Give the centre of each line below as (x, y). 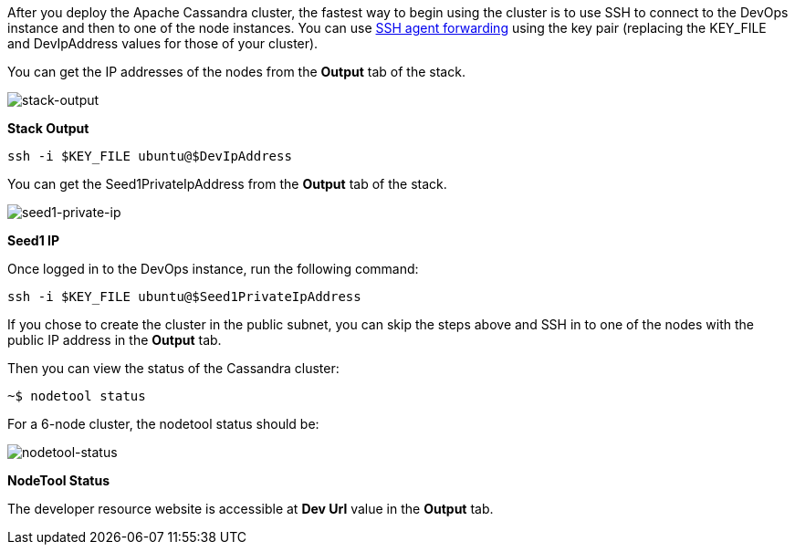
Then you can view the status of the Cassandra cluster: (173, 368)
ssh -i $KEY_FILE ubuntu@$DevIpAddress (150, 156)
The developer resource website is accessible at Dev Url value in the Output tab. (251, 509)
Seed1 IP (34, 240)
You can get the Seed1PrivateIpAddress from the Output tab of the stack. (227, 184)
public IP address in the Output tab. (115, 340)
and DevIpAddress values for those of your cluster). (163, 43)
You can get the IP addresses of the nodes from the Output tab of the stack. (236, 72)
